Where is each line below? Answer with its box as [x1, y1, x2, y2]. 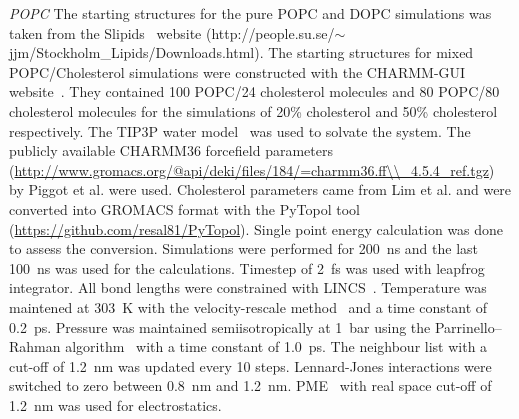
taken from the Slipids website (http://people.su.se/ [9, 22, 335, 43]
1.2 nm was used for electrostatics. [9, 394, 222, 415]
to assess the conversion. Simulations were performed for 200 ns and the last [9, 238, 478, 259]
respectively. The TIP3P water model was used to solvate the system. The [9, 120, 471, 141]
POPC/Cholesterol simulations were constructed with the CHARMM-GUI [9, 61, 466, 82]
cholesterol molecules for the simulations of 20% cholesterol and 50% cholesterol [9, 100, 498, 121]
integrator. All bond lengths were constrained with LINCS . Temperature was [9, 277, 487, 298]
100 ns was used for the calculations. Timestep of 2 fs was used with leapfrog [9, 257, 485, 278]
